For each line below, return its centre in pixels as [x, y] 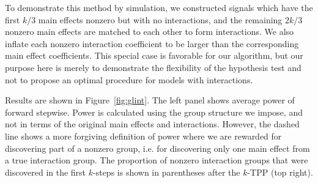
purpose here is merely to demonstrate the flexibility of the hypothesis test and [153, 67]
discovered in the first [46, 172]
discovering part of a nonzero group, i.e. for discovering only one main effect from [157, 148]
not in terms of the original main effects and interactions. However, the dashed [152, 124]
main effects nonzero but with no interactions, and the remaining [160, 19]
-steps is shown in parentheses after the [167, 172]
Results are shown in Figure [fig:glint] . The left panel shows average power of [150, 100]
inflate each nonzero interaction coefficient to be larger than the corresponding [152, 43]
